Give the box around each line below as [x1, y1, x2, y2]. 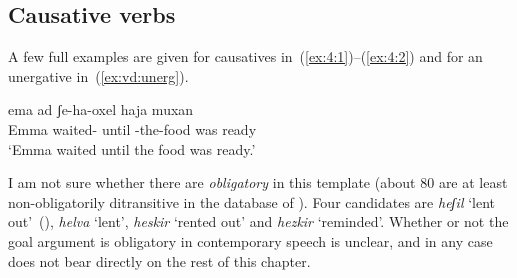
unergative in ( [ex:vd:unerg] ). [8, 65, 189, 86]
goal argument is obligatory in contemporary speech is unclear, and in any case [8, 230, 493, 251]
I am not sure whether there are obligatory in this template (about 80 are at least [8, 172, 508, 193]
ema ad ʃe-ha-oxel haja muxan [8, 99, 194, 120]
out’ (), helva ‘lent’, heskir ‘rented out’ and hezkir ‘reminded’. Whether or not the [8, 211, 509, 232]
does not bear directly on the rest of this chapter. [8, 250, 311, 271]
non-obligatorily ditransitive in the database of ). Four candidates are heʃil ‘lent [8, 191, 495, 212]
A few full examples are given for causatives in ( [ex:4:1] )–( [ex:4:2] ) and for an [8, 46, 483, 67]
